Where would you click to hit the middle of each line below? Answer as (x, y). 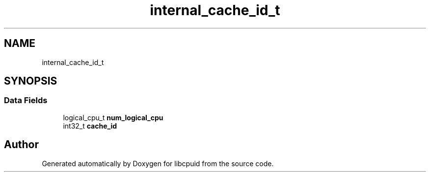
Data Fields (26, 100)
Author (21, 145)
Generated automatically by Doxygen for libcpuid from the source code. (158, 163)
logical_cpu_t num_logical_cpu (113, 117)
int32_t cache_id (90, 126)
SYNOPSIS (31, 81)
